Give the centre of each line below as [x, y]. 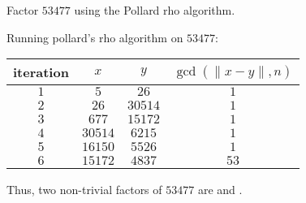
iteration [41, 72]
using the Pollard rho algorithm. [155, 10]
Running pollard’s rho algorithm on [95, 37]
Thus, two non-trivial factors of [84, 190]
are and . [220, 190]
